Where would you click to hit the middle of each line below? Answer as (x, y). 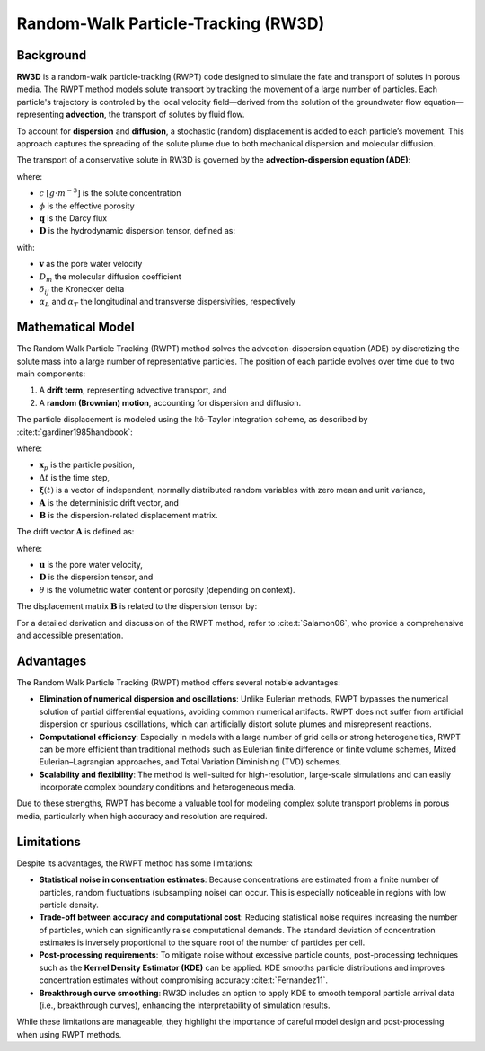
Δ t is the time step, (75, 477)
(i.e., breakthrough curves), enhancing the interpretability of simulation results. (185, 1005)
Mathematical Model (75, 327)
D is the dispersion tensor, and (96, 577)
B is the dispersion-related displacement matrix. (128, 515)
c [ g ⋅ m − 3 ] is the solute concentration (110, 193)
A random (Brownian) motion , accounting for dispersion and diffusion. (170, 402)
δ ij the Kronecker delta (82, 290)
